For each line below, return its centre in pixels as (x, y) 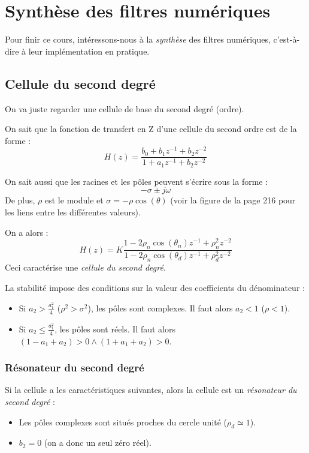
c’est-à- (287, 39)
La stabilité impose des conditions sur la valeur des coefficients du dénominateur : (155, 287)
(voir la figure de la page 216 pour (233, 200)
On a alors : (27, 232)
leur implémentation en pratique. (89, 51)
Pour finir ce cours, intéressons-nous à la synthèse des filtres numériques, (138, 39)
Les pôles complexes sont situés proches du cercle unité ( (123, 421)
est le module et (74, 200)
